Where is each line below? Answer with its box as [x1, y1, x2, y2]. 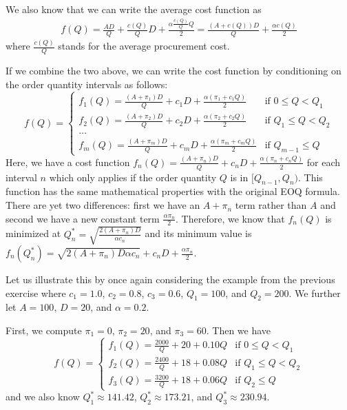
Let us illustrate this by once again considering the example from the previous [6, 272, 335, 287]
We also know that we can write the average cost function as [6, 2, 262, 16]
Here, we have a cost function [6, 154, 130, 169]
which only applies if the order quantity [49, 170, 217, 184]
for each [306, 154, 341, 169]
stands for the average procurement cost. [58, 39, 230, 53]
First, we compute [6, 323, 82, 338]
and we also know [6, 389, 80, 404]
